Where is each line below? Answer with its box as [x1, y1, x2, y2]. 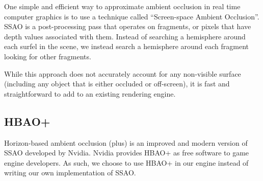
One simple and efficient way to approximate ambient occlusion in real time [4, 1, 241, 11]
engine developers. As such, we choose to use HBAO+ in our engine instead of [4, 157, 249, 168]
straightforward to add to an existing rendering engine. [4, 88, 176, 99]
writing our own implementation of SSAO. [4, 167, 136, 178]
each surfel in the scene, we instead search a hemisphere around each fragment [4, 41, 249, 52]
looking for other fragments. [4, 51, 91, 61]
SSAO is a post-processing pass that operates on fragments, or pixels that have [4, 21, 251, 32]
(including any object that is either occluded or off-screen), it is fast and [4, 78, 230, 89]
